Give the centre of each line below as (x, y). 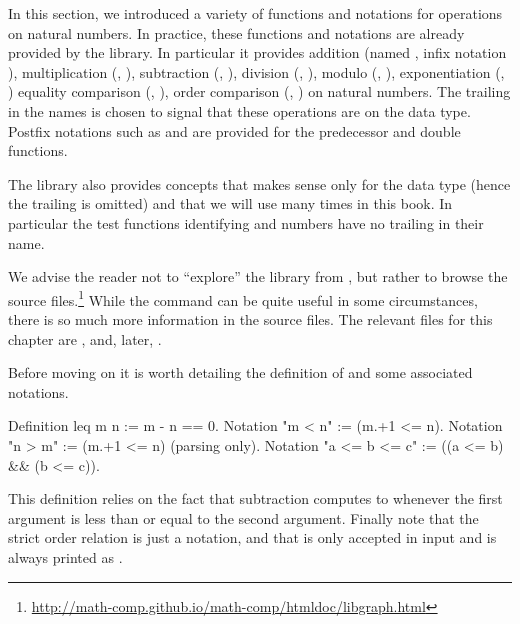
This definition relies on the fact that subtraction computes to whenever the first (255, 498)
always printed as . (65, 556)
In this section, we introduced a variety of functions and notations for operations (255, 13)
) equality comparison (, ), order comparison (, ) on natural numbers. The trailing (259, 91)
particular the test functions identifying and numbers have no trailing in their (246, 222)
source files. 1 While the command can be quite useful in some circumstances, (243, 298)
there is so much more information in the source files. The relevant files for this (250, 318)
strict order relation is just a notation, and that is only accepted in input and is (252, 537)
